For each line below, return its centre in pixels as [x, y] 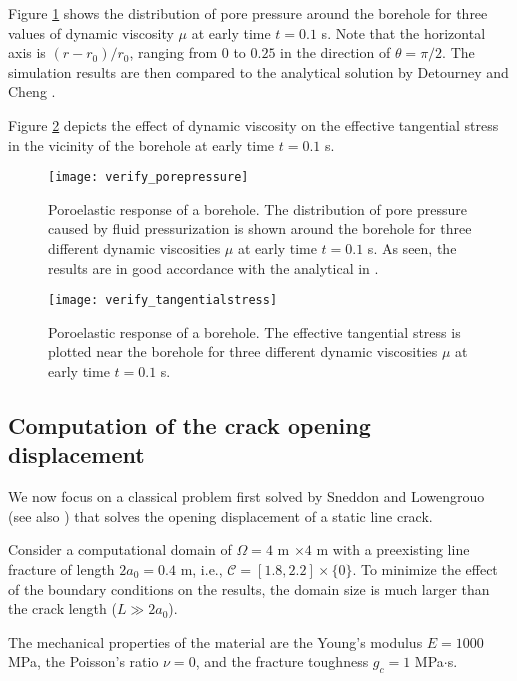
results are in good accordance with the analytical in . [213, 267]
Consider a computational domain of [120, 549]
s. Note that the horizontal [403, 32]
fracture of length [61, 569]
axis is [27, 52]
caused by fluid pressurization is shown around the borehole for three [260, 228]
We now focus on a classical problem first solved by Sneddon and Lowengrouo [246, 496]
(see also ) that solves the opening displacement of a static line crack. [220, 515]
